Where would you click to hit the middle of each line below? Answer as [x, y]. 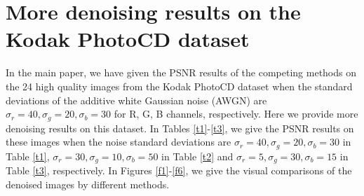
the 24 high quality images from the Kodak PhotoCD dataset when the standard [179, 86]
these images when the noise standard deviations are [119, 142]
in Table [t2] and [197, 156]
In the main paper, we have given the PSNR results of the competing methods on [181, 72]
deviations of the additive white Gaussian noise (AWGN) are [136, 100]
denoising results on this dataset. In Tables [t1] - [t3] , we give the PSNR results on [180, 128]
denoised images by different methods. [88, 184]
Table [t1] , [28, 156]
